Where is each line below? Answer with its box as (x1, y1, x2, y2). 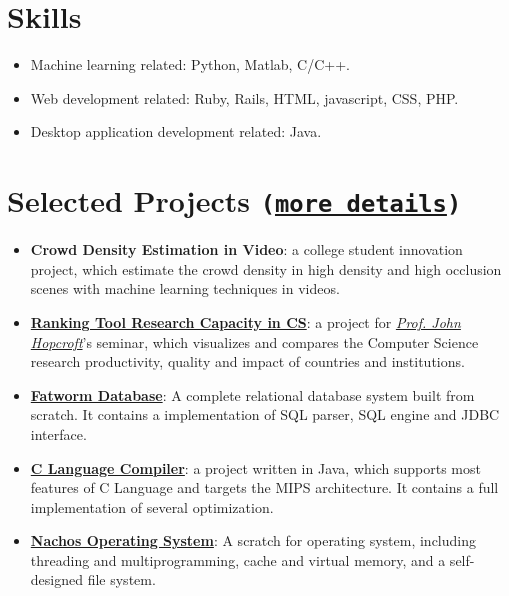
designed (30, 569, 83, 590)
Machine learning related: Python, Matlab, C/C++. (30, 54, 351, 75)
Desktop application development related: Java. (30, 121, 322, 142)
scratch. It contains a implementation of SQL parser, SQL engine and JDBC (30, 404, 500, 425)
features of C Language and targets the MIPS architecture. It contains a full (30, 477, 499, 498)
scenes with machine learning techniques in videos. (30, 278, 340, 299)
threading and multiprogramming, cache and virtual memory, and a (30, 549, 446, 570)
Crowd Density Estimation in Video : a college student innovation (30, 239, 463, 260)
